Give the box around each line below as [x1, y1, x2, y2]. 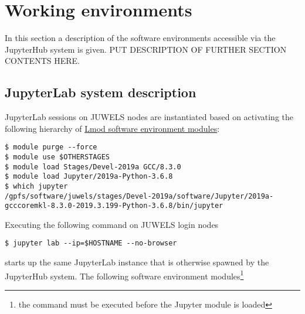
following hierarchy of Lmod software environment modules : [5, 122, 220, 134]
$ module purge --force [5, 143, 97, 152]
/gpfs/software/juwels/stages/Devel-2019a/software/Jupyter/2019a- [5, 192, 274, 200]
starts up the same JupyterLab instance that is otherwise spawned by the [5, 256, 269, 268]
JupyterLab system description [5, 83, 196, 101]
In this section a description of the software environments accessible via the [5, 32, 276, 44]
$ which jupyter [5, 182, 68, 190]
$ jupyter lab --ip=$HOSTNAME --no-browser [5, 239, 177, 248]
